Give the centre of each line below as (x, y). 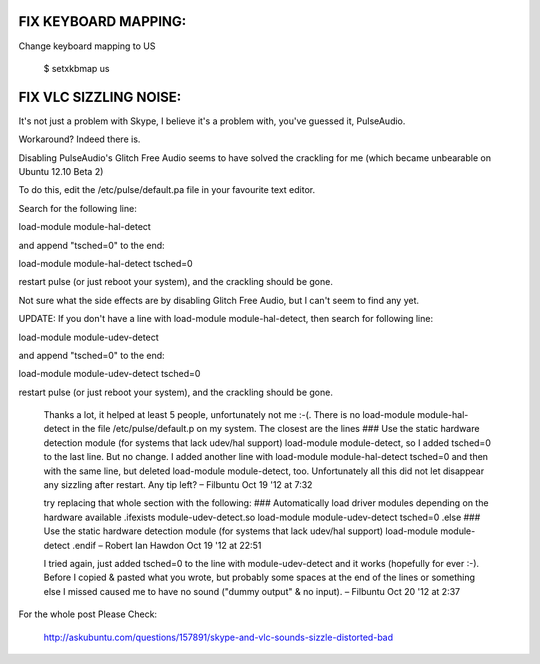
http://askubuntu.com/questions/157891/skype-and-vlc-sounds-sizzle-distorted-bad (218, 637)
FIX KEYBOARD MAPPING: (102, 21)
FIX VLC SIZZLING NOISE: (100, 96)
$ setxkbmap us (76, 68)
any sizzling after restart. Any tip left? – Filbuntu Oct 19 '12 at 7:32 (178, 485)
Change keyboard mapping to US (87, 46)
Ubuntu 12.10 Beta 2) (61, 171)
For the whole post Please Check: (88, 614)
